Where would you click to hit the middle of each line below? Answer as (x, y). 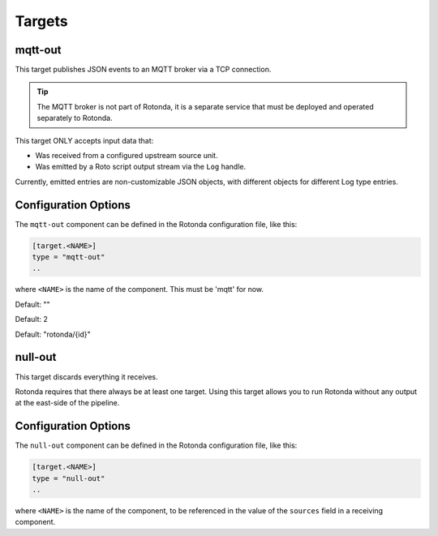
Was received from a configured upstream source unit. (127, 156)
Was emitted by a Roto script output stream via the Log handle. (141, 167)
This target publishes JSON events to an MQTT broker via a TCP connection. (143, 70)
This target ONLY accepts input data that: (84, 140)
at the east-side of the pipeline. (67, 403)
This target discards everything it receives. (86, 376)
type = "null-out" (69, 478)
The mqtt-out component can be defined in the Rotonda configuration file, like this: (156, 224)
